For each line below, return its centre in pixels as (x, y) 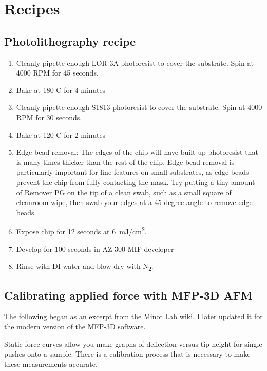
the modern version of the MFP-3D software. (75, 327)
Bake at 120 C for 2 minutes (61, 134)
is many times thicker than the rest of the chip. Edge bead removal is (125, 162)
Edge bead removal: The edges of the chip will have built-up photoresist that (137, 152)
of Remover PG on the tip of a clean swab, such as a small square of (124, 192)
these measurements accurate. (51, 364)
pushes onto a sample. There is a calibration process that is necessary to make (127, 354)
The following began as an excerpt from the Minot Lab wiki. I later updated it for (133, 316)
